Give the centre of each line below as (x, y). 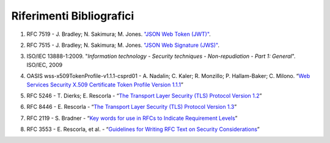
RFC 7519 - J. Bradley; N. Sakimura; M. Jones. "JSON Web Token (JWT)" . (119, 34)
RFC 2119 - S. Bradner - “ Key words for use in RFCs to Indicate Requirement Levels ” (132, 118)
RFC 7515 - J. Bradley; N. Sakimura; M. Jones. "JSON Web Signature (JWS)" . (123, 45)
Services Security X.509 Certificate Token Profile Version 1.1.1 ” (105, 85)
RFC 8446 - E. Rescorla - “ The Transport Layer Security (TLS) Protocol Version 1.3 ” (132, 107)
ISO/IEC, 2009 (45, 65)
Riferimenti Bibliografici (73, 16)
